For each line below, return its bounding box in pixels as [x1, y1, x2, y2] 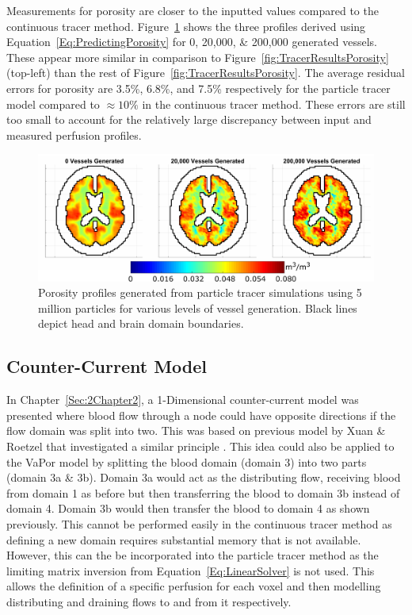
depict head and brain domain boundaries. [38, 315, 244, 332]
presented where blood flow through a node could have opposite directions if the [6, 406, 396, 423]
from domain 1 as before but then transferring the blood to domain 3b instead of [6, 484, 400, 501]
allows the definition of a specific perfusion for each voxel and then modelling [6, 578, 381, 594]
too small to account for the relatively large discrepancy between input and [6, 111, 372, 128]
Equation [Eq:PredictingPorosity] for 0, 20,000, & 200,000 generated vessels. [6, 33, 377, 50]
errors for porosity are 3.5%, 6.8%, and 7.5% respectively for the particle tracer [6, 79, 391, 96]
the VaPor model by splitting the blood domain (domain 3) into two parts [6, 453, 367, 470]
